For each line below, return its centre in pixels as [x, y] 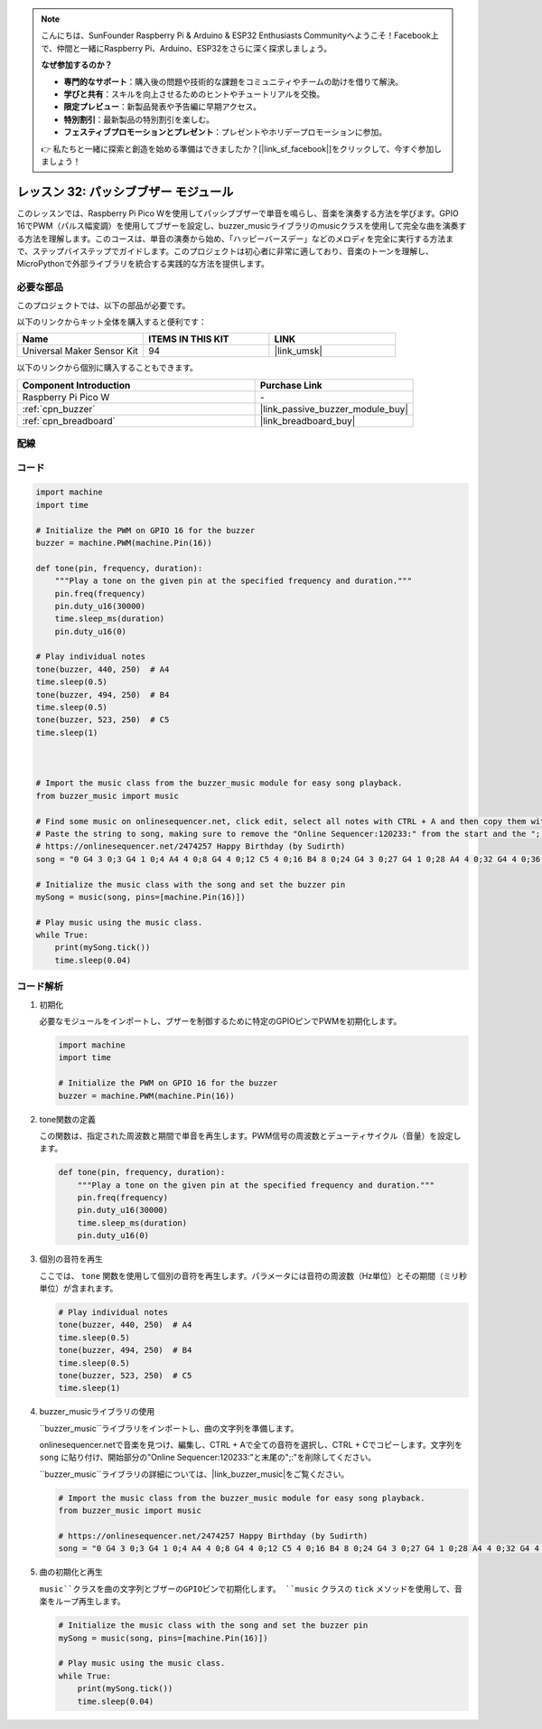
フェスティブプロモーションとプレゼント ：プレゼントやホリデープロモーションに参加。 [225, 132]
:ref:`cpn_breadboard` [69, 420]
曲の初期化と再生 [71, 1572]
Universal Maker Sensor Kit [80, 351]
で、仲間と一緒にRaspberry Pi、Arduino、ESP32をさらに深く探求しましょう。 [187, 48]
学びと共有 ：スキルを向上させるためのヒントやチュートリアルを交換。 [194, 94]
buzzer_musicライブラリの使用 [97, 1412]
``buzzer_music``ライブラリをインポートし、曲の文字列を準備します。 [169, 1428]
